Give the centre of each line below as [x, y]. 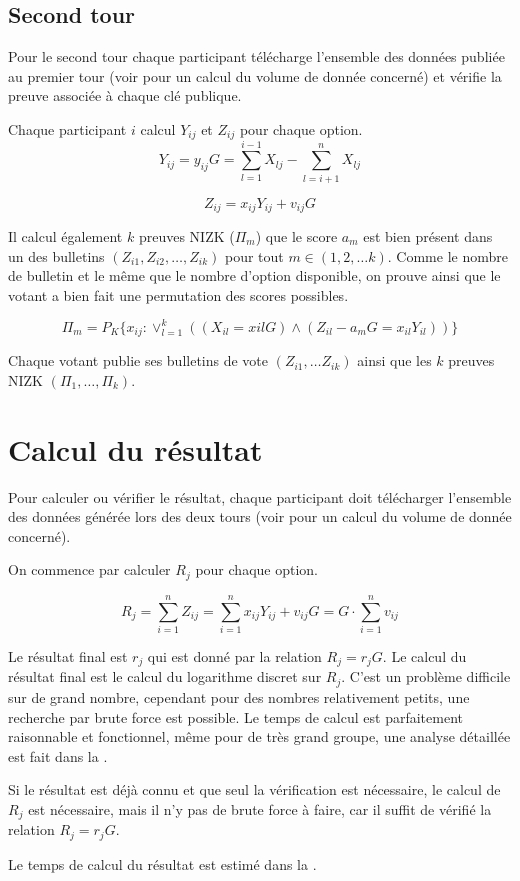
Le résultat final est [68, 656]
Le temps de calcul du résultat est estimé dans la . [162, 863]
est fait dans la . [58, 755]
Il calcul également [65, 236]
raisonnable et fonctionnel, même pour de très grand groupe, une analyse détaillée [259, 736]
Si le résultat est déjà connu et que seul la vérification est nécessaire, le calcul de [254, 789]
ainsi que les [394, 360]
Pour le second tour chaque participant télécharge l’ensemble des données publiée [256, 56]
